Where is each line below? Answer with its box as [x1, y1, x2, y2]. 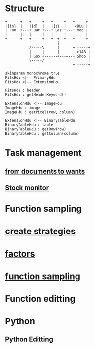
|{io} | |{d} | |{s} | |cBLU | [5, 23, 89, 29]
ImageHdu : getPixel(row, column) [5, 109, 76, 115]
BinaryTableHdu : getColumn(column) [5, 131, 79, 136]
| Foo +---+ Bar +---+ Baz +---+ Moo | [5, 28, 89, 32]
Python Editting [5, 335, 54, 344]
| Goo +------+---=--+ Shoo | [29, 54, 91, 58]
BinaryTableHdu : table [5, 122, 54, 127]
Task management [5, 147, 82, 159]
